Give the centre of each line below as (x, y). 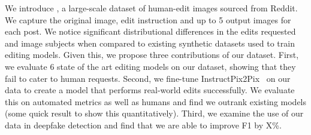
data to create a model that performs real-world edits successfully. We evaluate (150, 90)
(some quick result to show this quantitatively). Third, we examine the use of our (154, 113)
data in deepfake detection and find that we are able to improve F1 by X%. (143, 125)
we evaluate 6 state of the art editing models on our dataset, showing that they (150, 66)
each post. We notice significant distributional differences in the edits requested (150, 31)
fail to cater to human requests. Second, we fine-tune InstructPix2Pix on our (148, 78)
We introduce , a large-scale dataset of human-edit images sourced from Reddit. (151, 8)
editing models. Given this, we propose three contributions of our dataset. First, (152, 55)
